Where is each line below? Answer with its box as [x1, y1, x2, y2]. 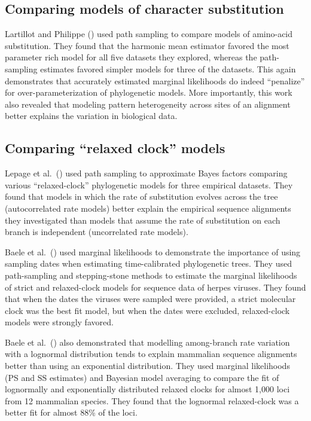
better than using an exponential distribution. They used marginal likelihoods [5, 359, 290, 372]
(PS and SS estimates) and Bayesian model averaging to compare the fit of [5, 371, 279, 383]
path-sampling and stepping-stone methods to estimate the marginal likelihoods [5, 269, 297, 281]
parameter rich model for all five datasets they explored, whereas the [5, 51, 257, 63]
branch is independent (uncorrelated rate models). [5, 225, 188, 238]
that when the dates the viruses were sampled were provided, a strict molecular [5, 292, 296, 305]
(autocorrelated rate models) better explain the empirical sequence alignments [5, 202, 291, 214]
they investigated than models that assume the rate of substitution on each [5, 213, 280, 226]
